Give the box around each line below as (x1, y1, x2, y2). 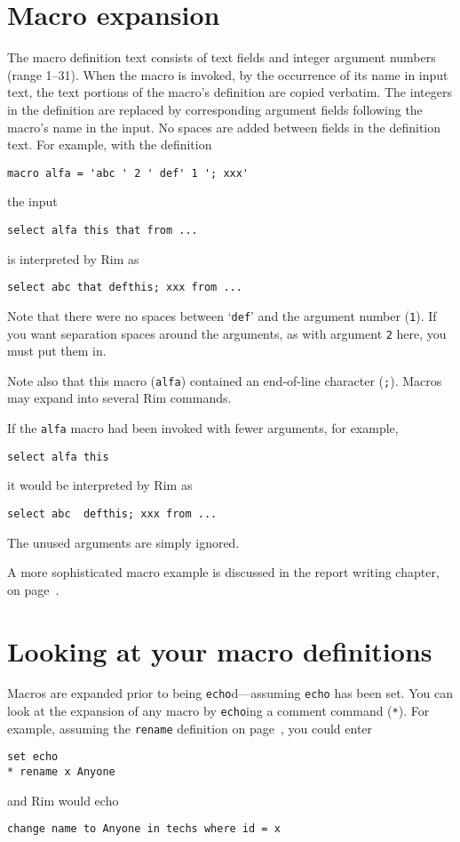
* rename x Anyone (7, 766, 115, 779)
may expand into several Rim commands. (7, 389, 232, 407)
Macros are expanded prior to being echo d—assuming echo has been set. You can (7, 684, 453, 702)
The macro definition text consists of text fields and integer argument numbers (7, 48, 436, 67)
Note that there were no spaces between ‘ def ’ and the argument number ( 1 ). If (7, 306, 437, 325)
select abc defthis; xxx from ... (7, 507, 218, 520)
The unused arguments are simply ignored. (7, 533, 240, 551)
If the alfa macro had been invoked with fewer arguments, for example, (7, 419, 399, 437)
